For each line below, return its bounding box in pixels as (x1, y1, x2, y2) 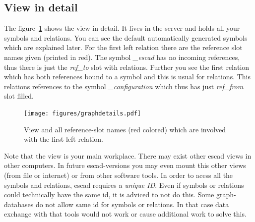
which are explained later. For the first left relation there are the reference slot (4, 42, 243, 53)
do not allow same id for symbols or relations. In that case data (35, 199, 229, 209)
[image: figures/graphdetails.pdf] (24, 110, 141, 117)
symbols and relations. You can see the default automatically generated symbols (4, 32, 248, 43)
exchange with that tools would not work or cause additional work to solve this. (4, 209, 247, 219)
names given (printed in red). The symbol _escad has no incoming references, (4, 52, 240, 62)
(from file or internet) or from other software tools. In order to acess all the (4, 169, 233, 180)
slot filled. (4, 91, 34, 101)
